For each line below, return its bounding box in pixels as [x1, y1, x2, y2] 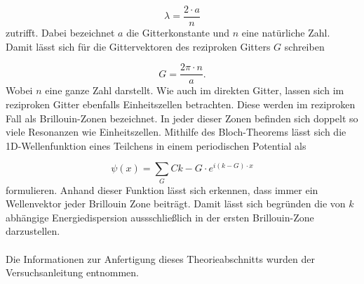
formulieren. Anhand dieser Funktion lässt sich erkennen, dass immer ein [6, 182, 318, 197]
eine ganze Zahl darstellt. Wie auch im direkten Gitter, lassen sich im [45, 83, 344, 98]
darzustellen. [6, 224, 60, 238]
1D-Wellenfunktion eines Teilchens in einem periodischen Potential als [6, 138, 306, 153]
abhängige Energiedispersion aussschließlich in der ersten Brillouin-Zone [6, 209, 314, 224]
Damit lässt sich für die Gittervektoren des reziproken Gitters [6, 39, 271, 53]
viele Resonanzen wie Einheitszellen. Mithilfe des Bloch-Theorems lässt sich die [6, 124, 346, 139]
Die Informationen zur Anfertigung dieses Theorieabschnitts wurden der [6, 251, 315, 266]
